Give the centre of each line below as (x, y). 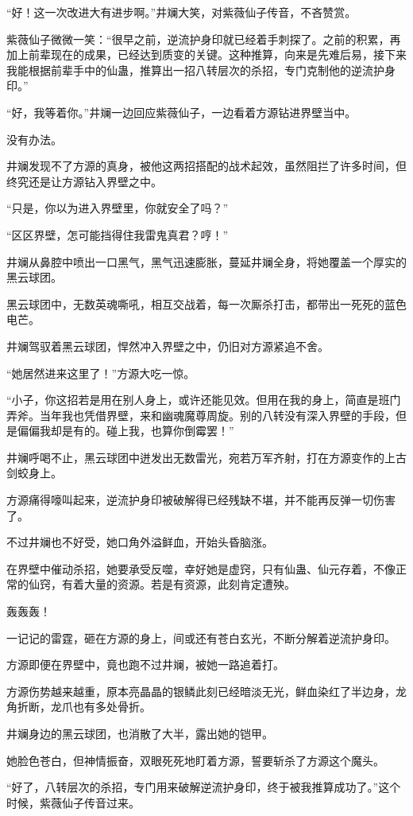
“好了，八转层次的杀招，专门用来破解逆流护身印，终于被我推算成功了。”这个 (204, 787)
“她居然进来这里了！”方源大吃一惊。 (101, 373)
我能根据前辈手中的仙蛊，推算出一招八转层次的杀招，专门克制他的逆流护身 (201, 70)
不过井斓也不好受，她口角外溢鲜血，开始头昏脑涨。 (140, 542)
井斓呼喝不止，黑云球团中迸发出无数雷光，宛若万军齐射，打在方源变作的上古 (206, 457)
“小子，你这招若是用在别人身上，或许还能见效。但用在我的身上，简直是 (193, 400)
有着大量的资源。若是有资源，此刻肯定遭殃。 (178, 584)
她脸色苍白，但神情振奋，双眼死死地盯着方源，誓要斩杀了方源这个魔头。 (195, 760)
